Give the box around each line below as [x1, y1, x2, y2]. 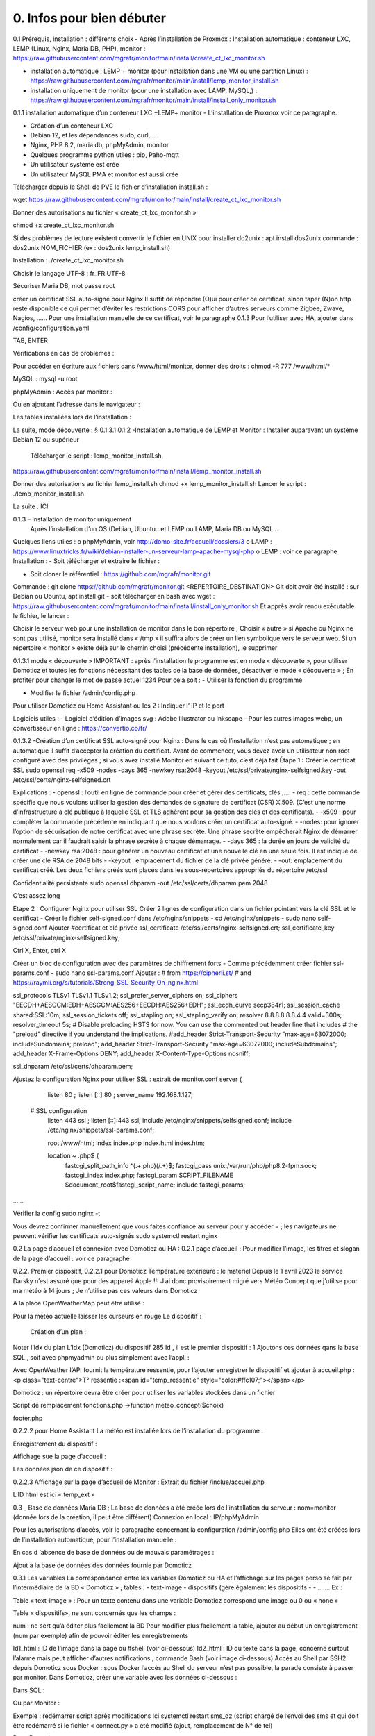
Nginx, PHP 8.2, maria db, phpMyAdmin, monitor [30, 141, 169, 149]
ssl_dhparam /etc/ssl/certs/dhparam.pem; [12, 1062, 133, 1071]
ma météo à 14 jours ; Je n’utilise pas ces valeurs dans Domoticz [12, 1286, 198, 1294]
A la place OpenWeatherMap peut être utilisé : [12, 1299, 145, 1308]
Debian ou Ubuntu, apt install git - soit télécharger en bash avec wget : [12, 592, 215, 601]
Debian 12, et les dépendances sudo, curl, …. [30, 131, 159, 140]
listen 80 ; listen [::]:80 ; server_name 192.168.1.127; [47, 1091, 194, 1099]
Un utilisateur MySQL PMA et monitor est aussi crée [30, 170, 179, 178]
